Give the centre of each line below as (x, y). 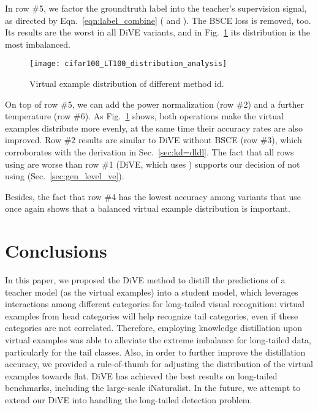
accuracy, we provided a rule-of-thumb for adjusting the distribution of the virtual (159, 364)
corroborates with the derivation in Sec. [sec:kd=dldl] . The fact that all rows (150, 152)
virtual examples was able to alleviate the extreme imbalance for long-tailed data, (158, 340)
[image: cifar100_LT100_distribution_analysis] (128, 64)
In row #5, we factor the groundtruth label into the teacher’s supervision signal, (156, 8)
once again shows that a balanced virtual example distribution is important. (148, 208)
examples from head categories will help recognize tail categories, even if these (152, 315)
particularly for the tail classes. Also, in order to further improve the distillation (155, 352)
